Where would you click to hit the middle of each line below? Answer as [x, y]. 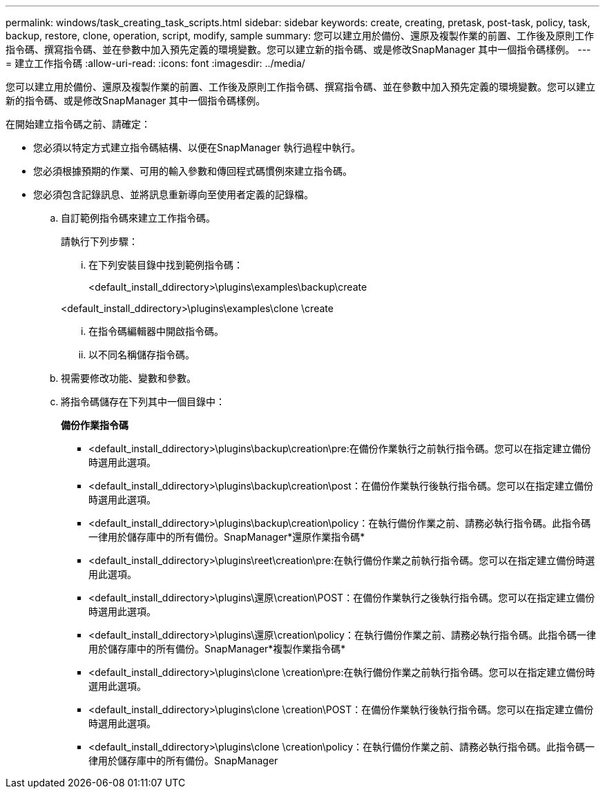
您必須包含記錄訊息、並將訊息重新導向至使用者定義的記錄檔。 [173, 194]
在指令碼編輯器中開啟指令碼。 [156, 331]
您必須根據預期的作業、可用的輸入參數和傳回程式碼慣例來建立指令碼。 [193, 171]
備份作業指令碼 [95, 425]
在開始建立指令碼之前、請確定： [78, 124]
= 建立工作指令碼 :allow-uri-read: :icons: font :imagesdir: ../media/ [155, 63]
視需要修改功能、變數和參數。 [128, 378]
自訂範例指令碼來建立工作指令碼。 [138, 218]
